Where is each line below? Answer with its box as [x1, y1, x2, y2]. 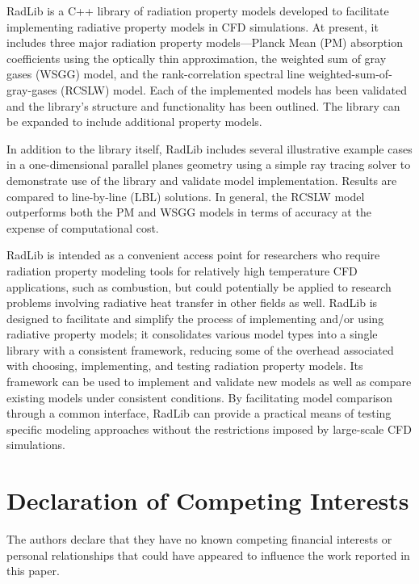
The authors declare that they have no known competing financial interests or [6, 531, 392, 548]
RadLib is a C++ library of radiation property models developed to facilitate [6, 2, 389, 19]
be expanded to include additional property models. [6, 113, 262, 130]
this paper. [6, 562, 60, 579]
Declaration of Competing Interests [6, 484, 409, 517]
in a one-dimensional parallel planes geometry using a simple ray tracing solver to [6, 156, 411, 173]
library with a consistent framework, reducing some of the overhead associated [6, 341, 394, 358]
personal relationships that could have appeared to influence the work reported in [6, 546, 410, 563]
